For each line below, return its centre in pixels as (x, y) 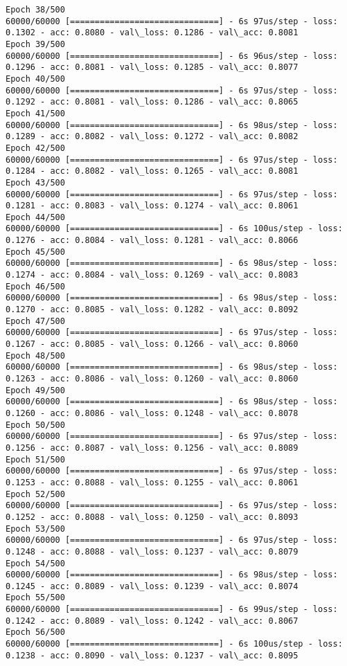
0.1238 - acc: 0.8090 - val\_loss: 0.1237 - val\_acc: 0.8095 (152, 655)
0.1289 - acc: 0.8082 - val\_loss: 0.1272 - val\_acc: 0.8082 (152, 137)
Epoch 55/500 (35, 598)
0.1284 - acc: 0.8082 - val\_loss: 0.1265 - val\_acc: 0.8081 (152, 171)
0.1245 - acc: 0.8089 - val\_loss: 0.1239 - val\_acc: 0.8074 (152, 586)
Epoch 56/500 (35, 632)
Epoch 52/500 (35, 494)
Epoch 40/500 (35, 79)
